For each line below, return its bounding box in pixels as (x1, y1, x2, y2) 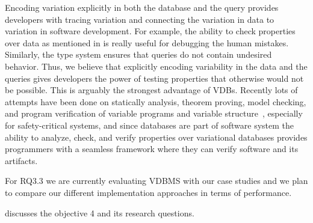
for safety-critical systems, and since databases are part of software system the (5, 118, 294, 131)
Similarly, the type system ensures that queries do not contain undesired (5, 48, 272, 61)
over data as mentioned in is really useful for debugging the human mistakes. (5, 36, 289, 49)
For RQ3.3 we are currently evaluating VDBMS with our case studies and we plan (5, 174, 308, 187)
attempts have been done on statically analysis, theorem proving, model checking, (5, 95, 306, 108)
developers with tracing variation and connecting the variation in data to (5, 13, 274, 25)
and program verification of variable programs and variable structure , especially (5, 107, 303, 120)
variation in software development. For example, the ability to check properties (5, 25, 296, 37)
